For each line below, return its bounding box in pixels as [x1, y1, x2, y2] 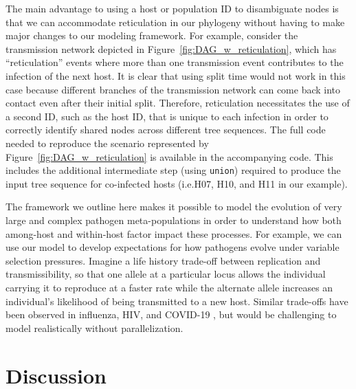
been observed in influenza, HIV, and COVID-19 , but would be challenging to [5, 307, 337, 322]
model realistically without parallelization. [5, 320, 183, 335]
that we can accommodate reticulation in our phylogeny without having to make [5, 14, 345, 29]
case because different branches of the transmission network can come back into [5, 82, 341, 96]
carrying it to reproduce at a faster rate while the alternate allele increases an [5, 280, 333, 294]
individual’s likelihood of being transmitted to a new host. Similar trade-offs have [5, 293, 348, 308]
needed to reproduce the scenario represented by [5, 135, 209, 150]
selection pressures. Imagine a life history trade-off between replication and [5, 253, 321, 267]
